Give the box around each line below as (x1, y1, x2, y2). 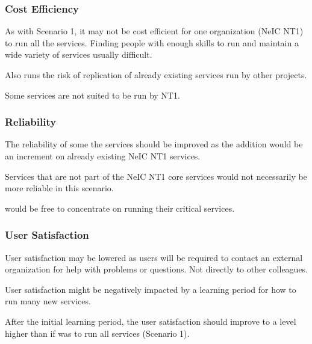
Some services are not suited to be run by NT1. (5, 88, 180, 101)
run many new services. (5, 295, 91, 307)
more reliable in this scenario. (5, 182, 114, 194)
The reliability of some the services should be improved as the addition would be (5, 138, 303, 150)
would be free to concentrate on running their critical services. (5, 201, 235, 214)
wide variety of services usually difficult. (5, 48, 152, 61)
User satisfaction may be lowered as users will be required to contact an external (5, 251, 303, 263)
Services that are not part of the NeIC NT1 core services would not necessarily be (5, 170, 307, 182)
